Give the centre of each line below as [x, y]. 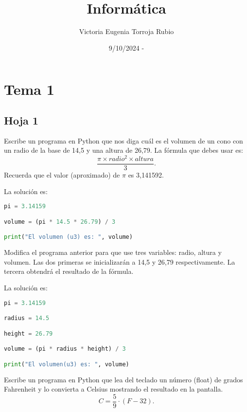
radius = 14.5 [27, 318]
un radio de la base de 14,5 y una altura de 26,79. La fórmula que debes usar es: [123, 150]
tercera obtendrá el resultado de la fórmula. [69, 271]
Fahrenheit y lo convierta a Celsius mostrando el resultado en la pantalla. [114, 389]
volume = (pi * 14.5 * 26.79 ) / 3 [60, 222]
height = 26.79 [28, 333]
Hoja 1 [21, 120]
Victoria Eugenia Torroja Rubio [126, 31]
